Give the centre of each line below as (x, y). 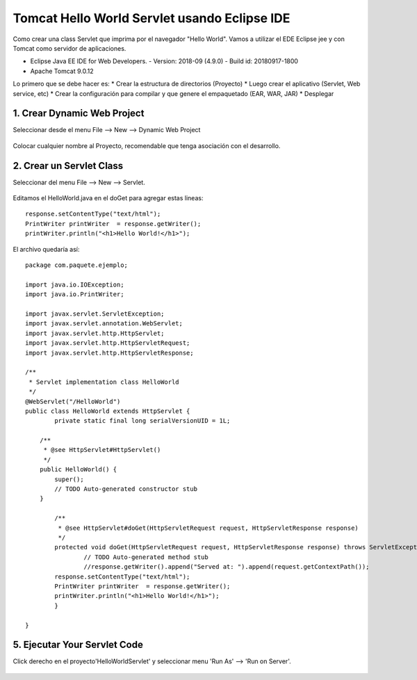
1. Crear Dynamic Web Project (79, 114)
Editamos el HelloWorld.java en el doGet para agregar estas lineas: (108, 198)
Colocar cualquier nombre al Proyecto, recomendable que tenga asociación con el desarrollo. (147, 145)
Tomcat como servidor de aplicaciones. (69, 48)
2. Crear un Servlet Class (68, 166)
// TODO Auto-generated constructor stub (126, 489)
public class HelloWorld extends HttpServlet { (108, 411)
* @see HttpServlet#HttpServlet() (102, 450)
